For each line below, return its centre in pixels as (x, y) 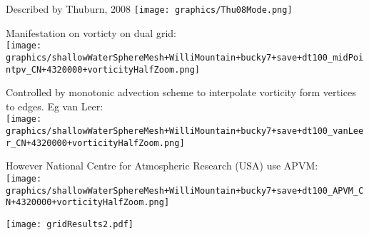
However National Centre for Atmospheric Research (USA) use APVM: (162, 166)
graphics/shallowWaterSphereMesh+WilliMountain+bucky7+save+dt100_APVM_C (185, 190)
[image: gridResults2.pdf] (70, 224)
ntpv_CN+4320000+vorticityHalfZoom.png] (103, 69)
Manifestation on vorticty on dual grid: (91, 32)
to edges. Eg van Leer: (55, 106)
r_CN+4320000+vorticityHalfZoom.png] (95, 143)
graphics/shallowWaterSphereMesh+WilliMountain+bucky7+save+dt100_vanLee (185, 131)
